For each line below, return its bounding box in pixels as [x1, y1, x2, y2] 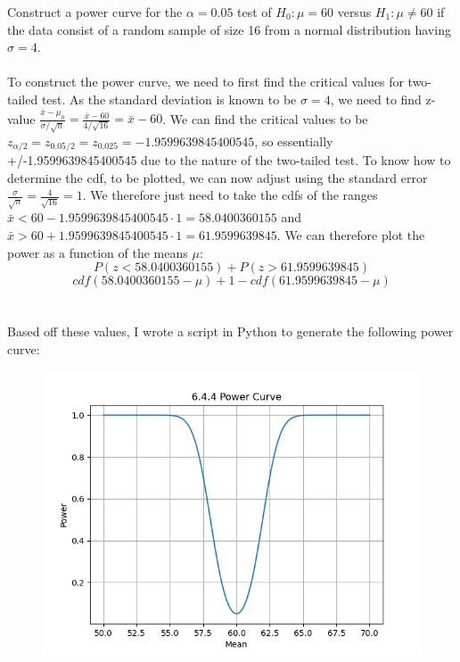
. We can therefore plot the [276, 226, 425, 244]
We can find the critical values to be [169, 109, 368, 128]
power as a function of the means [7, 243, 188, 261]
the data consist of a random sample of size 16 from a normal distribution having [7, 20, 451, 38]
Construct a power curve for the [7, 3, 183, 21]
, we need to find [330, 89, 422, 108]
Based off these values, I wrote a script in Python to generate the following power [7, 322, 454, 341]
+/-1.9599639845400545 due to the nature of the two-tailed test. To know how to [7, 151, 451, 170]
